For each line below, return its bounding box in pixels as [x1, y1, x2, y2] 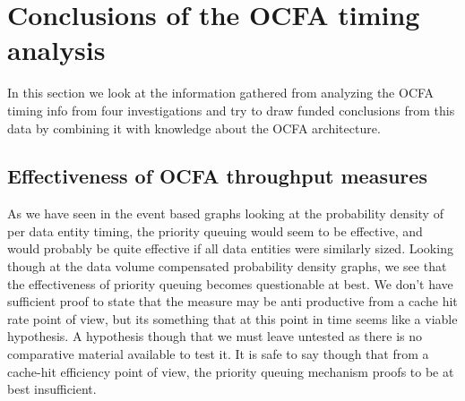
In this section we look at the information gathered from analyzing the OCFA [7, 83, 435, 102]
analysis [7, 31, 106, 68]
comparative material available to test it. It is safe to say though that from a [7, 345, 429, 363]
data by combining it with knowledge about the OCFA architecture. [7, 118, 381, 137]
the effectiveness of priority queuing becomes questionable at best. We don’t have [7, 274, 453, 293]
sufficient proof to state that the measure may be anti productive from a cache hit [7, 292, 458, 311]
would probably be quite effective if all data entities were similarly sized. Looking [7, 239, 453, 258]
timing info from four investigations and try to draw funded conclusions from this [7, 100, 455, 119]
